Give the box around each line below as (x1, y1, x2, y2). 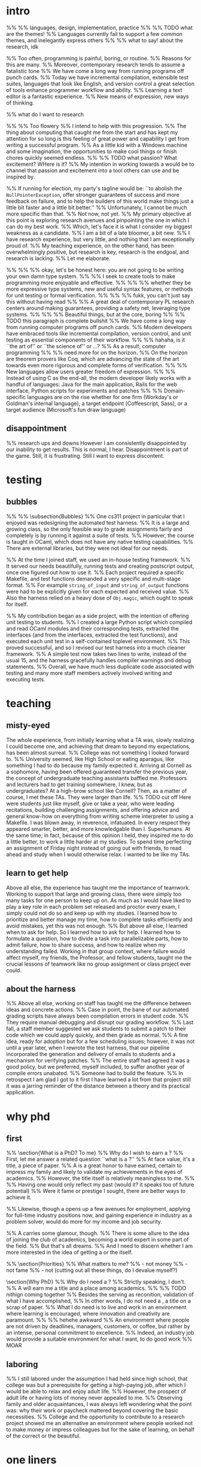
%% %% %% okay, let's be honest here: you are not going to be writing (6, 266, 184, 273)
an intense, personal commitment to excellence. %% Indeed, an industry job (6, 1329, 194, 1337)
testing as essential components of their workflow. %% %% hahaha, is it (6, 336, 185, 343)
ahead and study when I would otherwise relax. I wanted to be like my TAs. (6, 851, 190, 858)
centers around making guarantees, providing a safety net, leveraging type (6, 304, 191, 312)
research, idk (6, 43, 39, 50)
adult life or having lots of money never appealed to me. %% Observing (6, 1394, 183, 1401)
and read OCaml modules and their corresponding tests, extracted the (6, 625, 179, 632)
